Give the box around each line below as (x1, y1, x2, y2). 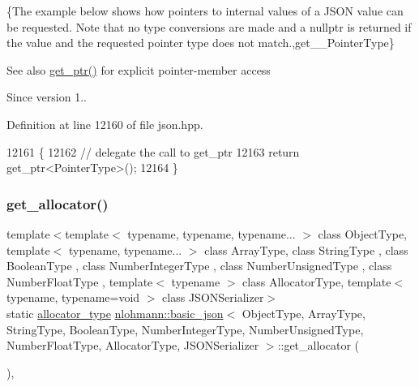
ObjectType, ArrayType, (242, 304, 366, 321)
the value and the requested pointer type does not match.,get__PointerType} (6, 34, 395, 51)
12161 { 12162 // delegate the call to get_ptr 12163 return (6, 143, 300, 160)
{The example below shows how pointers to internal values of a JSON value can (6, 2, 404, 19)
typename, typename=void (6, 289, 140, 306)
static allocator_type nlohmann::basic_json (6, 304, 224, 321)
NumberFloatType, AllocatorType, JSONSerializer (6, 337, 259, 354)
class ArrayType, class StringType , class (204, 241, 408, 258)
